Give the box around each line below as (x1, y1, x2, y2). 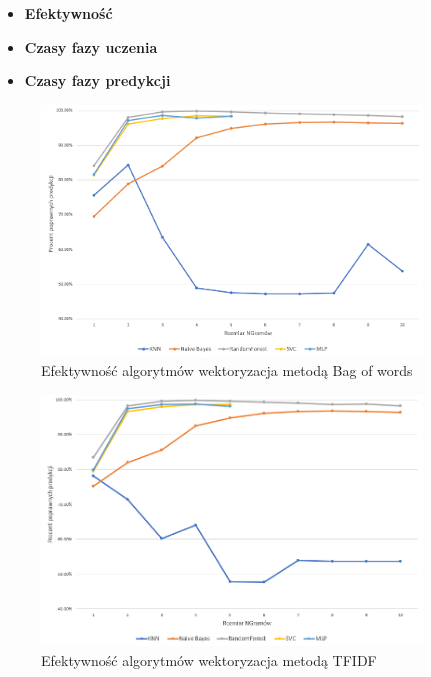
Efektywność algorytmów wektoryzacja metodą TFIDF (41, 649, 377, 670)
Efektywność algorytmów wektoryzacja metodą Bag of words (41, 360, 413, 381)
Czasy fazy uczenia (24, 36, 158, 57)
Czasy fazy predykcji (24, 70, 171, 91)
